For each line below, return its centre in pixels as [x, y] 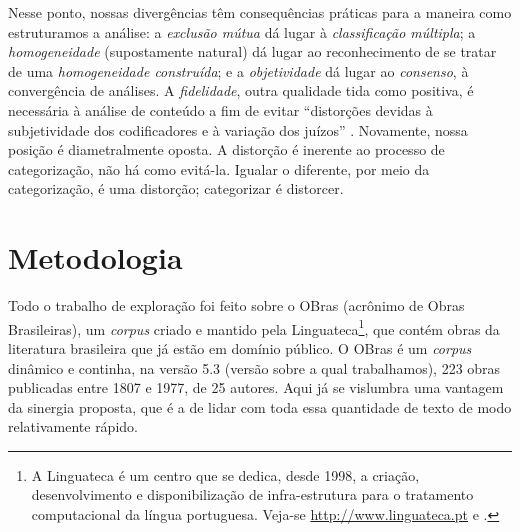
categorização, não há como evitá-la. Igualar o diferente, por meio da [219, 168]
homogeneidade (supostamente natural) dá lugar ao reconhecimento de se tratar [252, 51]
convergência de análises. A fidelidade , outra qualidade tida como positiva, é [241, 90]
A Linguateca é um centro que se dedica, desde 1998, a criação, [225, 474]
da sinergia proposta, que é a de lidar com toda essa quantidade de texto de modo [260, 406]
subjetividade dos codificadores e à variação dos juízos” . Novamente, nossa [238, 129]
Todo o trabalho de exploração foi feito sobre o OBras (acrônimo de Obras [236, 305]
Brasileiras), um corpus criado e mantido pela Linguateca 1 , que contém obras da [254, 327]
